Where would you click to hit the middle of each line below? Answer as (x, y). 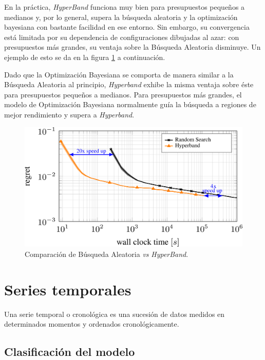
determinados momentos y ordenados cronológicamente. (92, 324)
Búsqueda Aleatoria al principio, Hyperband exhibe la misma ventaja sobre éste (129, 84)
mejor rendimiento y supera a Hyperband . (69, 114)
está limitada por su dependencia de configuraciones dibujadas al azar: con (122, 37)
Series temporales (68, 289)
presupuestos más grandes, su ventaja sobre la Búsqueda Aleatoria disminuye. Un (132, 47)
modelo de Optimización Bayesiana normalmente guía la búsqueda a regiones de (130, 104)
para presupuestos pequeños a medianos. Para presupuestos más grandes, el (123, 94)
